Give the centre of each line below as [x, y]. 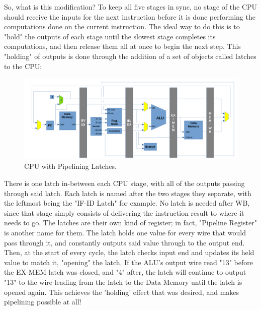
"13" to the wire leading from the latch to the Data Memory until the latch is [123, 282]
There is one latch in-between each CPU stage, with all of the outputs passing [124, 183]
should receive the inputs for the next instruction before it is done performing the [130, 16]
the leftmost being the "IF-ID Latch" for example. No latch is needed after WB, [127, 203]
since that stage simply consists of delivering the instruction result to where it [124, 212]
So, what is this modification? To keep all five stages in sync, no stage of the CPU [131, 7]
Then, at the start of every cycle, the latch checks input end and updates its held [129, 252]
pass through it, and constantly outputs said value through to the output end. [124, 242]
